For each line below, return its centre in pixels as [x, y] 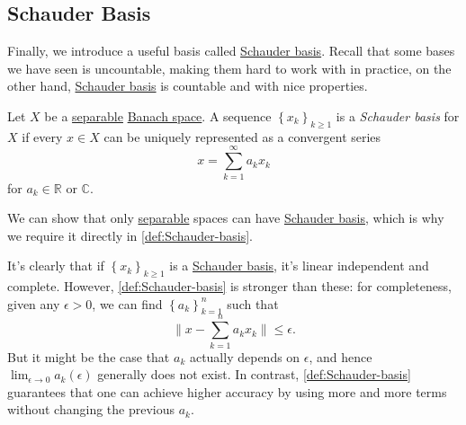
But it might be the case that [89, 356]
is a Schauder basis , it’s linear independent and [299, 266]
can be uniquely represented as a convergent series [242, 136]
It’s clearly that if [56, 266]
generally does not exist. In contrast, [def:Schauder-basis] [254, 374]
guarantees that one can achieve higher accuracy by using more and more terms [227, 391]
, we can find [127, 303]
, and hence [341, 356]
